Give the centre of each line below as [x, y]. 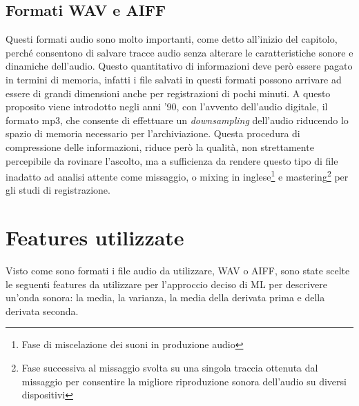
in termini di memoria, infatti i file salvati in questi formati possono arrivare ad [174, 79]
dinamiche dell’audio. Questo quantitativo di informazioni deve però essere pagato [179, 66]
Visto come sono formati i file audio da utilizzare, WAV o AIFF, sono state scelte [178, 271]
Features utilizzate [95, 237]
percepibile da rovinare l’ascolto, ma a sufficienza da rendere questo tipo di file [172, 160]
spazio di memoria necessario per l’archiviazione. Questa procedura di [153, 133]
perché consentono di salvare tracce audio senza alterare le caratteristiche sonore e [179, 52]
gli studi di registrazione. [58, 190]
